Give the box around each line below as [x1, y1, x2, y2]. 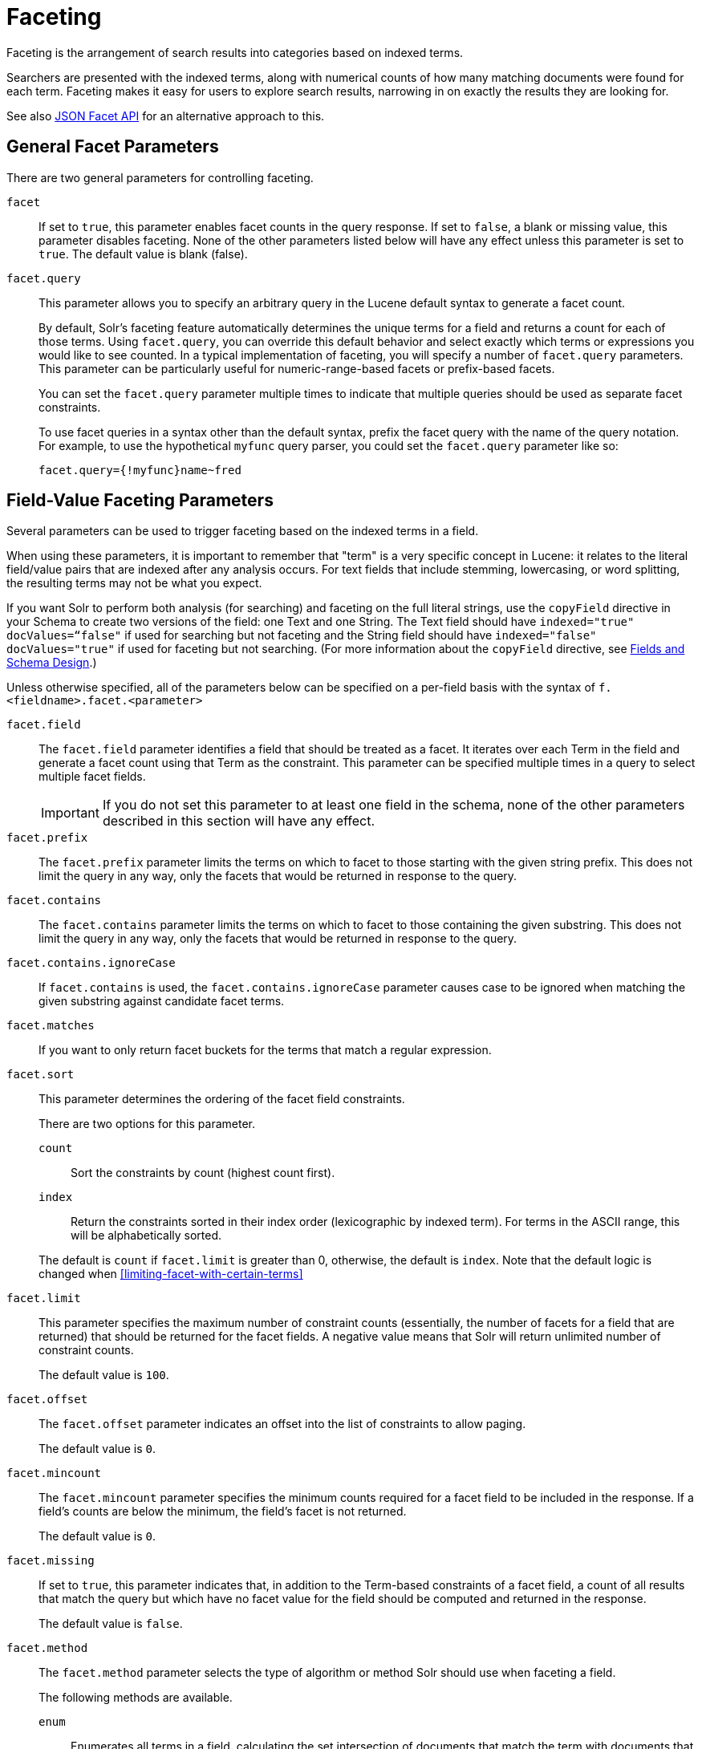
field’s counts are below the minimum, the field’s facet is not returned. [39, 1504, 407, 1519]
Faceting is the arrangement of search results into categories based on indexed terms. [6, 45, 464, 59]
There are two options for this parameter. [39, 1117, 255, 1131]
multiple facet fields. [39, 769, 146, 784]
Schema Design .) [6, 655, 97, 670]
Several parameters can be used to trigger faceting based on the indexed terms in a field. [6, 524, 479, 538]
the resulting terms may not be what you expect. [6, 576, 262, 590]
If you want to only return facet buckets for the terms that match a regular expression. [39, 1043, 492, 1057]
